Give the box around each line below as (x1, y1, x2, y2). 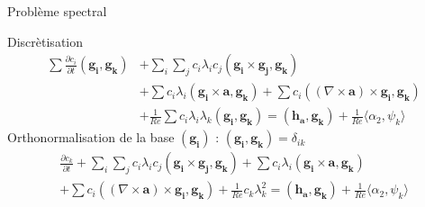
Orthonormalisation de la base (7, 128, 175, 147)
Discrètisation (7, 31, 83, 50)
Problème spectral (7, 2, 107, 20)
